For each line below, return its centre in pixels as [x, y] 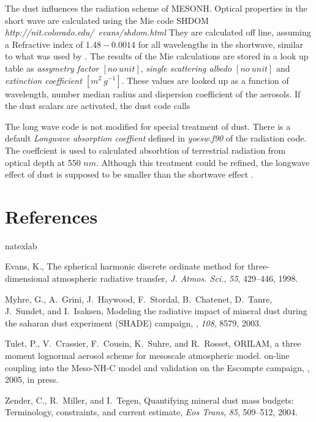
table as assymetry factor [52, 68]
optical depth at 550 [43, 162]
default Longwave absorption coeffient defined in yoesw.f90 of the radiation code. [156, 138]
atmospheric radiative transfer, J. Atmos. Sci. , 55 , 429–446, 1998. [175, 278]
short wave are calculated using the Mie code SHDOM [107, 20]
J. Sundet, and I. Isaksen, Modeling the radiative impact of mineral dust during [156, 311]
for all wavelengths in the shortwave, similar [221, 44]
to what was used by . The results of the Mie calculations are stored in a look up [157, 56]
